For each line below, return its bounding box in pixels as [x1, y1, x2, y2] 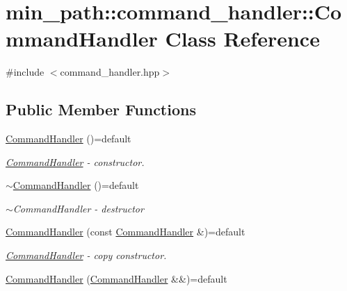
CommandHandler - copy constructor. [6, 248, 167, 263]
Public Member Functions [6, 99, 196, 120]
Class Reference [165, 24, 320, 53]
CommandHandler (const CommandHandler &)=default [6, 224, 245, 239]
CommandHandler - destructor [13, 201, 144, 215]
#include [6, 65, 45, 79]
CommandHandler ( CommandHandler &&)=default [6, 271, 227, 285]
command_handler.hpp [60, 65, 160, 79]
